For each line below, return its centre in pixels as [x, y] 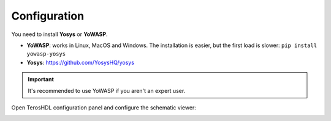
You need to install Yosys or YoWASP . [59, 34]
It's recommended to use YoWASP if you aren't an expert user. [107, 90]
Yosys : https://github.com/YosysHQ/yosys [81, 62]
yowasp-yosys [46, 54]
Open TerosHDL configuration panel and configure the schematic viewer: [104, 108]
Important [41, 79]
